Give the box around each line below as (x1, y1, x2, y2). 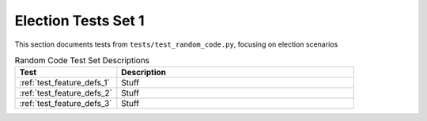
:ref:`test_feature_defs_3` (19, 98, 112, 109)
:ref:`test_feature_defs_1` (19, 78, 110, 89)
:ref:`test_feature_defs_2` (19, 88, 112, 99)
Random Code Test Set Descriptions (14, 55, 150, 66)
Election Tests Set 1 (14, 12, 145, 29)
